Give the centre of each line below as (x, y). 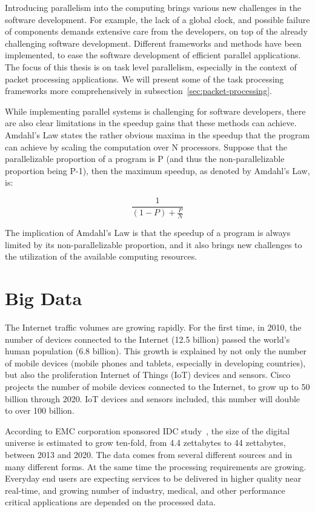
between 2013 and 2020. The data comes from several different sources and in (149, 454)
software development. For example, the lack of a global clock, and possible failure (157, 19)
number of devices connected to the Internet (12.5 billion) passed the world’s (148, 339)
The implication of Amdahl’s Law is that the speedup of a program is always (148, 233)
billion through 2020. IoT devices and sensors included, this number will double (153, 398)
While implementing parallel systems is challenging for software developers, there (155, 111)
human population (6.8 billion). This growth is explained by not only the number (156, 351)
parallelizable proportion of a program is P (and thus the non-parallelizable (145, 159)
